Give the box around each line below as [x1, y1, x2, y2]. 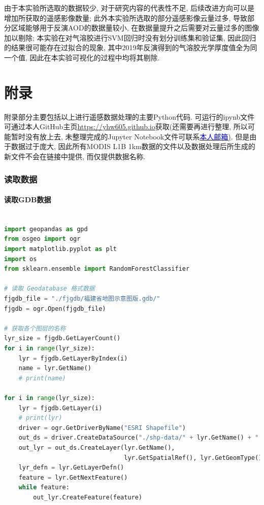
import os [4, 255, 37, 263]
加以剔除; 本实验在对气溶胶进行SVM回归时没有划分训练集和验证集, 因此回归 [4, 32, 256, 43]
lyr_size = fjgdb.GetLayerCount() [4, 335, 121, 342]
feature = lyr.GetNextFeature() [18, 474, 128, 481]
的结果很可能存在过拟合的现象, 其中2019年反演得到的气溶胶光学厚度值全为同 [4, 42, 257, 53]
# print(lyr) [18, 414, 62, 422]
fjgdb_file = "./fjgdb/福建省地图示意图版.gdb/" [4, 295, 160, 303]
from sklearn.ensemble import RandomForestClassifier [4, 265, 190, 273]
